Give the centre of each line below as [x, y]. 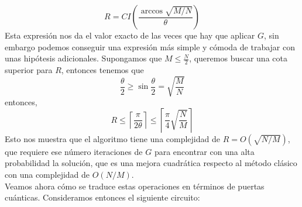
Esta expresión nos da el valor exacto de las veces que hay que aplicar [130, 35]
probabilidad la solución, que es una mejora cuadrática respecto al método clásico [151, 163]
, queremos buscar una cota [238, 58]
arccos [152, 11]
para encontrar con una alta [204, 151]
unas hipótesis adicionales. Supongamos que [83, 58]
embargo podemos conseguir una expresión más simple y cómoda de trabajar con [150, 46]
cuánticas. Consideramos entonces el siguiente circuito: [102, 197]
